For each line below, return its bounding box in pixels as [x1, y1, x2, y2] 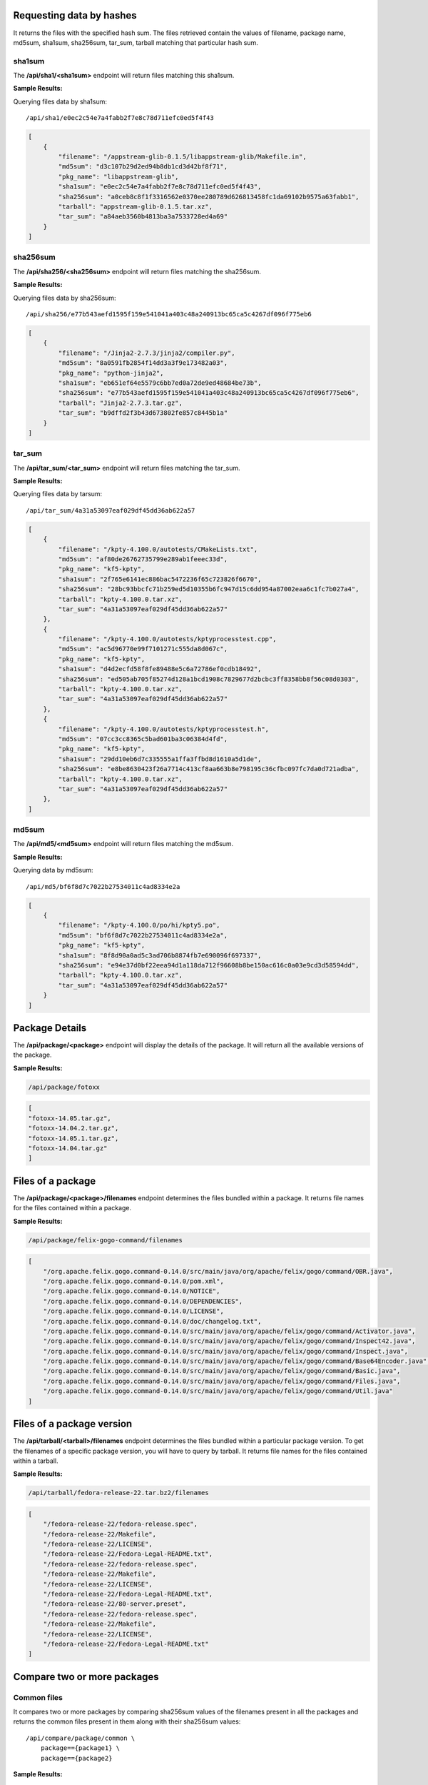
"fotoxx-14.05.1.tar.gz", [28, 1134, 119, 1142]
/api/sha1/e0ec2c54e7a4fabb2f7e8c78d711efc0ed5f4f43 [26, 114, 214, 122]
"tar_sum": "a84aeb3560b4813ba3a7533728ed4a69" [58, 213, 228, 221]
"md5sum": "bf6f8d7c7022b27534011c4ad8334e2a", [58, 931, 228, 939]
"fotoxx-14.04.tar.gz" [28, 1144, 108, 1152]
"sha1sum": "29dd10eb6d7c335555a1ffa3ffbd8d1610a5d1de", [58, 755, 262, 763]
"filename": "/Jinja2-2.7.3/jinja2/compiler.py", [58, 348, 235, 357]
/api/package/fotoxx [28, 1082, 100, 1091]
